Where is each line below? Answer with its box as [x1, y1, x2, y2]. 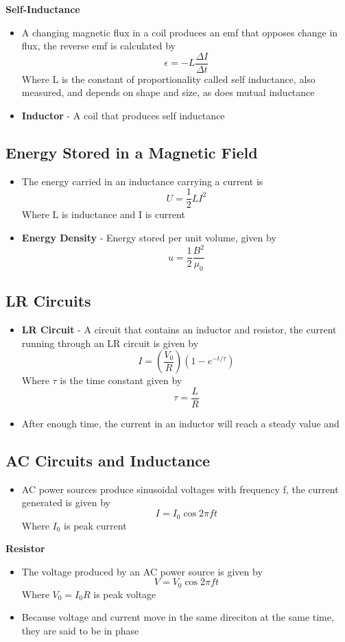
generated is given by [21, 495, 111, 510]
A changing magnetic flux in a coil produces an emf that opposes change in [21, 25, 338, 39]
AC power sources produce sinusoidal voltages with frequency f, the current [21, 481, 339, 496]
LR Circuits [5, 290, 91, 311]
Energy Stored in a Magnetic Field [5, 142, 258, 163]
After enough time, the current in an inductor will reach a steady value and [21, 416, 340, 431]
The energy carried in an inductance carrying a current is [21, 174, 263, 188]
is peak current [64, 518, 127, 532]
